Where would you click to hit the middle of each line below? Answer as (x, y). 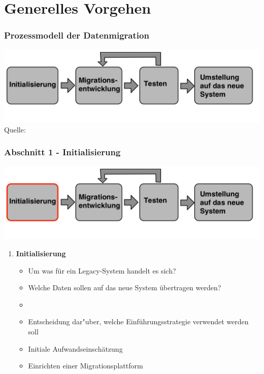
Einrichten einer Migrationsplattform (86, 366)
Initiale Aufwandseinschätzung (75, 348)
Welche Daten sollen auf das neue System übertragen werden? (125, 287)
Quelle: (15, 129)
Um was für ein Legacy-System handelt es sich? (102, 270)
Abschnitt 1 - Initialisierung (62, 152)
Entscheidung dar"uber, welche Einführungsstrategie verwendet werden (138, 321)
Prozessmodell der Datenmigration (77, 35)
